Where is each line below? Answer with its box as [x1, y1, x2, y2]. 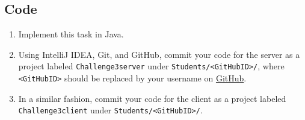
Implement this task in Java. [18, 28, 124, 40]
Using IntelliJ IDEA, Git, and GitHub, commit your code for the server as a [18, 48, 300, 60]
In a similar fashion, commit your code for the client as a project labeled [18, 92, 286, 104]
